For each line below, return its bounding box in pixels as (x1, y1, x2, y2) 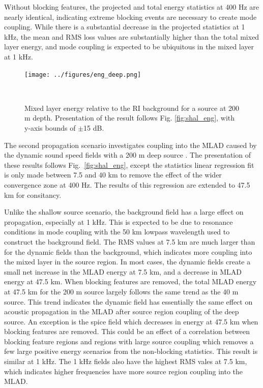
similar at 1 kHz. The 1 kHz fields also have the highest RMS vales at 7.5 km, (4, 356, 247, 367)
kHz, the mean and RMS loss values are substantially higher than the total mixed (4, 31, 259, 42)
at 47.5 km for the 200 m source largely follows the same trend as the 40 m (4, 286, 239, 296)
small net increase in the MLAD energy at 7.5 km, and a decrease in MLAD (4, 266, 242, 277)
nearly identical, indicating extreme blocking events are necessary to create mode (4, 11, 257, 22)
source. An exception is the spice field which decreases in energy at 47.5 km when (4, 316, 258, 326)
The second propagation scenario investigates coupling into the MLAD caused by (4, 139, 257, 150)
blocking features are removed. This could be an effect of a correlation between (4, 326, 250, 337)
